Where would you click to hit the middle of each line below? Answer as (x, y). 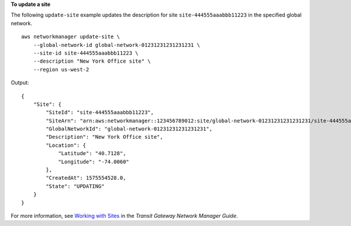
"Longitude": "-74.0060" (94, 162)
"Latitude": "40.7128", (92, 153)
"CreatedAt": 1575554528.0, (86, 178)
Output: (20, 83)
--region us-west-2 (61, 69)
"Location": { (66, 145)
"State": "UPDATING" (75, 186)
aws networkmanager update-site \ (70, 37)
